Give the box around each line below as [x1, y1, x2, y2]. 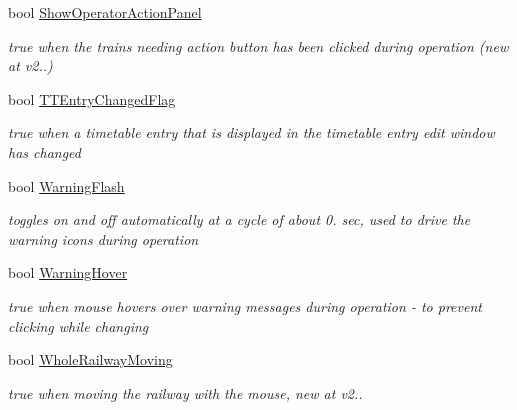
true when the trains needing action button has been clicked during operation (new [8, 35, 509, 56]
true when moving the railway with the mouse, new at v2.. [8, 382, 363, 403]
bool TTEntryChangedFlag [8, 88, 176, 109]
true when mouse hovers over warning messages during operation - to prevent [8, 295, 482, 316]
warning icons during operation [8, 228, 199, 249]
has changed [8, 141, 81, 162]
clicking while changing [8, 315, 149, 336]
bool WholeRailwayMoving [8, 349, 173, 370]
